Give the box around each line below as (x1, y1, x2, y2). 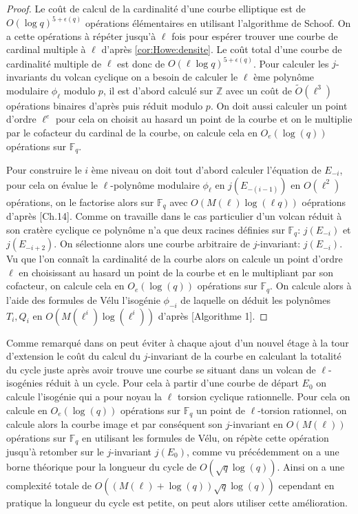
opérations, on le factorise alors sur (6, 194, 154, 209)
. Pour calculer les (253, 56, 329, 70)
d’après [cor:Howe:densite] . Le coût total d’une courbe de (101, 42, 342, 56)
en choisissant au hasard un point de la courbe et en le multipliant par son (19, 265, 333, 279)
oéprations (302, 194, 346, 209)
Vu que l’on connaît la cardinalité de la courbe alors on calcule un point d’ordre (6, 251, 343, 266)
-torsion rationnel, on (257, 402, 347, 417)
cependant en (278, 477, 335, 492)
